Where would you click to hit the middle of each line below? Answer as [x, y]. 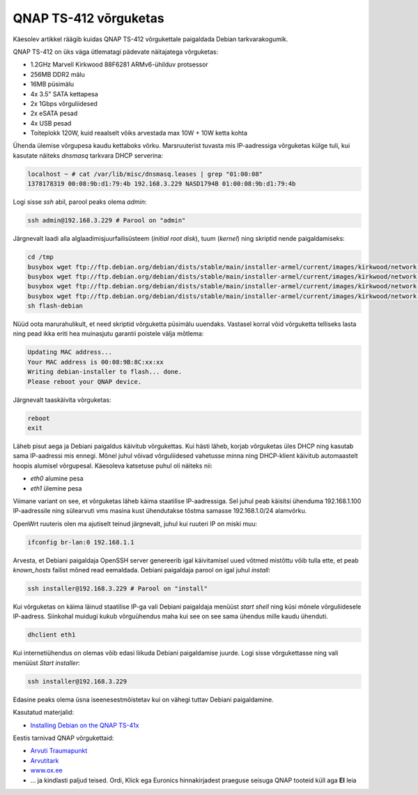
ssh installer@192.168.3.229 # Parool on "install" [118, 589]
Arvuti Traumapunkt [59, 751]
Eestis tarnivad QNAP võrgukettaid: [63, 738]
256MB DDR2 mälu [57, 74]
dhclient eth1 [52, 635]
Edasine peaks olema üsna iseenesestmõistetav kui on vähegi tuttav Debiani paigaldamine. [144, 699]
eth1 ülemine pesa [56, 488]
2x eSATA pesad [54, 113]
